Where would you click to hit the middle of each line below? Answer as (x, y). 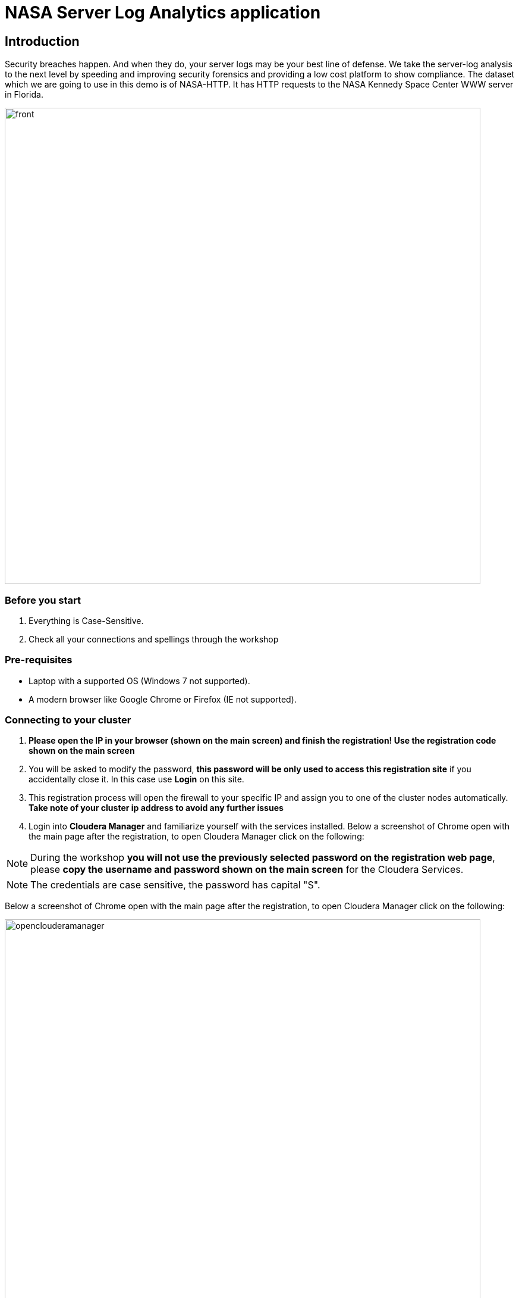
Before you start (43, 600)
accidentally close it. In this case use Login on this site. (136, 779)
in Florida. (24, 95)
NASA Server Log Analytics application (163, 13)
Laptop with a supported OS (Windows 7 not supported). (139, 681)
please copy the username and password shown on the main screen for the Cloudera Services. (247, 870)
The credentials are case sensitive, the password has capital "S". (175, 885)
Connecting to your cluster (68, 720)
